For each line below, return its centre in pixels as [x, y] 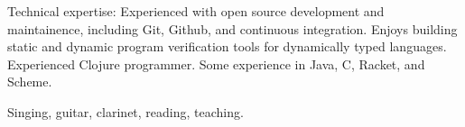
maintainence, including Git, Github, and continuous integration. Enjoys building [232, 28]
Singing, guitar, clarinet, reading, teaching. [126, 111]
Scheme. [30, 82]
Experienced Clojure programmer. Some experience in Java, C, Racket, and [216, 63]
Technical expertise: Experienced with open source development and [196, 11]
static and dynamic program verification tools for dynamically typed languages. [227, 46]
